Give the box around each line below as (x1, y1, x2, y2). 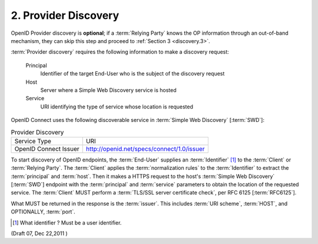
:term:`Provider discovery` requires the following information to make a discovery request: (11, 48, 229, 55)
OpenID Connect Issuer (14, 144, 79, 153)
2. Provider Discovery (11, 9, 120, 22)
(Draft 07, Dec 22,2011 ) (11, 230, 68, 237)
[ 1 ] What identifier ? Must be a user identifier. (12, 219, 122, 226)
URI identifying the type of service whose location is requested (40, 103, 194, 110)
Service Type (14, 137, 51, 145)
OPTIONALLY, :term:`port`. (11, 208, 76, 215)
